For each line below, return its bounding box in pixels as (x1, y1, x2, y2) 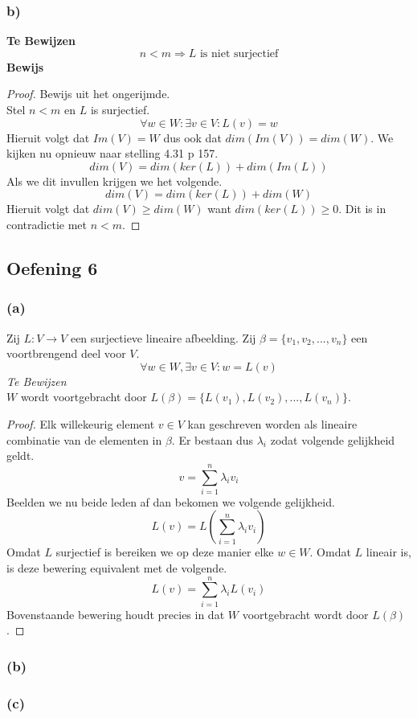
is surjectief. (90, 101, 150, 117)
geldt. (6, 447, 35, 464)
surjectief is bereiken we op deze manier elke (55, 544, 274, 560)
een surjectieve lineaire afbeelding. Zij (70, 329, 256, 346)
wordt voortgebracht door (20, 388, 147, 405)
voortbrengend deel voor (6, 345, 126, 362)
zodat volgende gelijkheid (270, 431, 395, 448)
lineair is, (366, 544, 411, 560)
